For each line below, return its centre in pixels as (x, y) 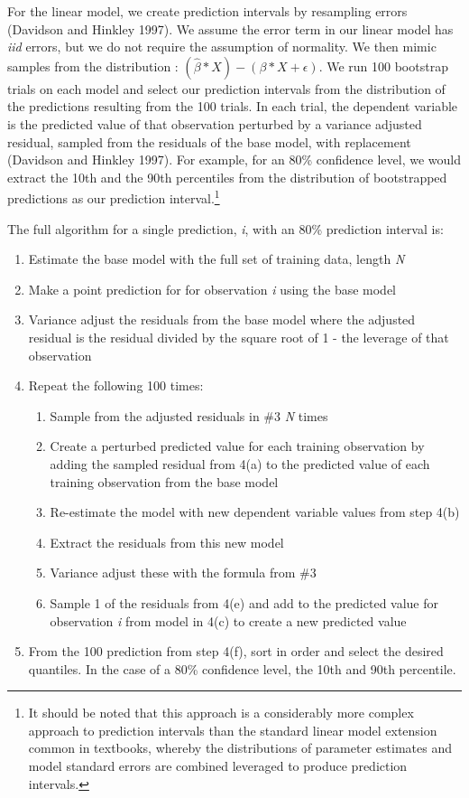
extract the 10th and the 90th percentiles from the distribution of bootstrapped (227, 177)
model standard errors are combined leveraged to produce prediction (218, 766)
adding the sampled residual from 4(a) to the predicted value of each (240, 463)
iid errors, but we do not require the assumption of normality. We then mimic (222, 47)
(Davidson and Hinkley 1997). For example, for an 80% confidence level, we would (234, 160)
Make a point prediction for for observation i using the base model (212, 289)
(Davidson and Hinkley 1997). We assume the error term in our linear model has (230, 28)
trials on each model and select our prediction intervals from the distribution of (226, 88)
